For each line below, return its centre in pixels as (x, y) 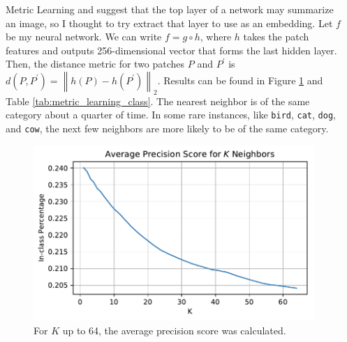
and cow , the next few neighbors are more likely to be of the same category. (167, 129)
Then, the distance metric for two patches (95, 64)
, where (216, 37)
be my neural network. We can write (84, 37)
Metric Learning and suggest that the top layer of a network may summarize (170, 9)
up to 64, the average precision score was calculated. (174, 330)
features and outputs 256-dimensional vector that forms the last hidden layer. (171, 50)
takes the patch (276, 37)
